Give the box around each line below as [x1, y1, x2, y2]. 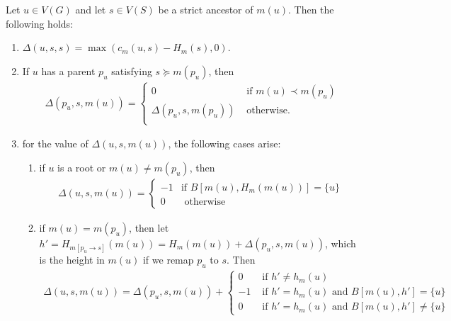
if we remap [142, 252, 194, 267]
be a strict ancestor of [158, 2, 253, 16]
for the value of [22, 136, 89, 151]
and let [75, 2, 106, 16]
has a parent [41, 63, 96, 78]
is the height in [39, 252, 105, 267]
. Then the [287, 2, 334, 16]
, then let [129, 220, 169, 235]
